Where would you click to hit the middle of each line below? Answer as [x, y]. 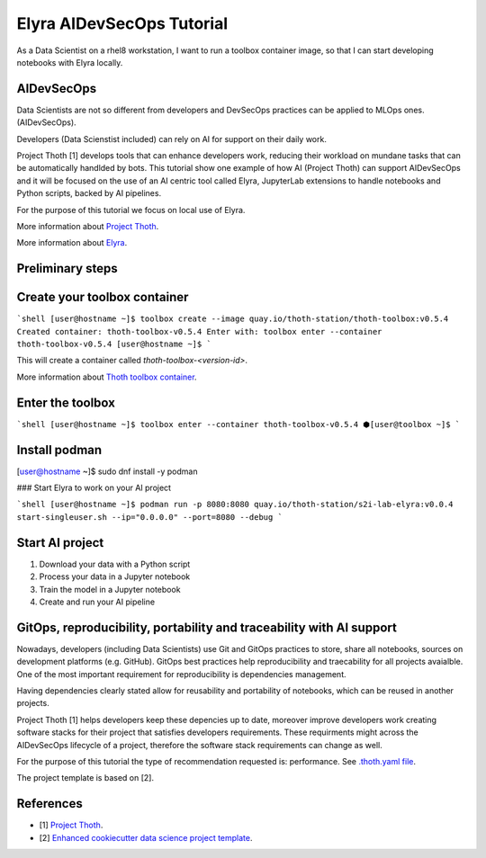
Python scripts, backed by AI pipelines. [89, 193]
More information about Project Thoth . [88, 226]
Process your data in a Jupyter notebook [115, 576]
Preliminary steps [67, 268]
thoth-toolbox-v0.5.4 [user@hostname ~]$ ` [114, 344]
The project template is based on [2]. [85, 778]
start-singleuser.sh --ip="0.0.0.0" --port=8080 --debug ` [150, 517]
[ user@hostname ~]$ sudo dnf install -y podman [107, 471]
